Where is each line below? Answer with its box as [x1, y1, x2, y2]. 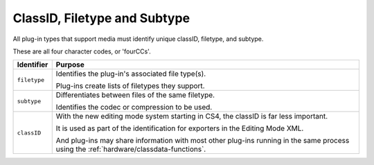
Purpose [55, 60, 84, 69]
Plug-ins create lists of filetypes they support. [55, 81, 205, 91]
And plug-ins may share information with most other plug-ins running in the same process [55, 136, 350, 146]
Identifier [17, 60, 48, 69]
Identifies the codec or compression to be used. [55, 103, 213, 112]
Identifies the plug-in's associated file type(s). [55, 69, 206, 79]
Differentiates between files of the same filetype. [55, 90, 215, 100]
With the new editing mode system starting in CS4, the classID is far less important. [55, 112, 328, 121]
